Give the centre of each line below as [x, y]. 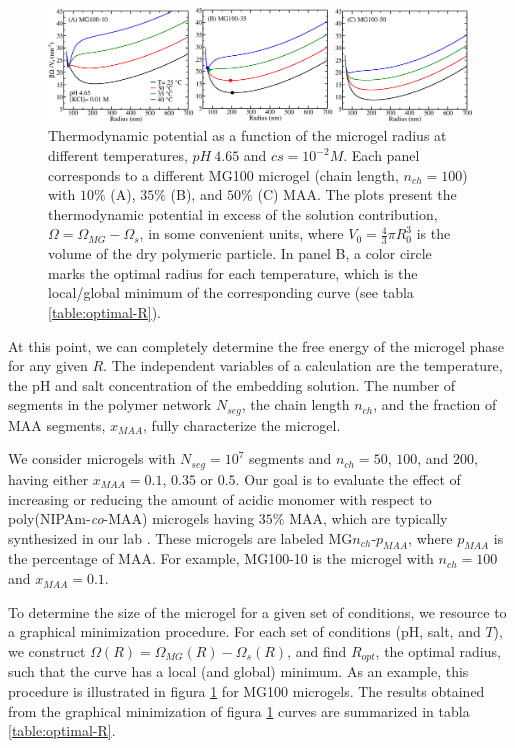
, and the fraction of [435, 404]
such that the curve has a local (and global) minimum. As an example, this [238, 671]
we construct [47, 650]
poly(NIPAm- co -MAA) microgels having [131, 518]
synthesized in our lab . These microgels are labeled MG [180, 537]
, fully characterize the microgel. [242, 424]
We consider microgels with [92, 458]
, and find [317, 650]
